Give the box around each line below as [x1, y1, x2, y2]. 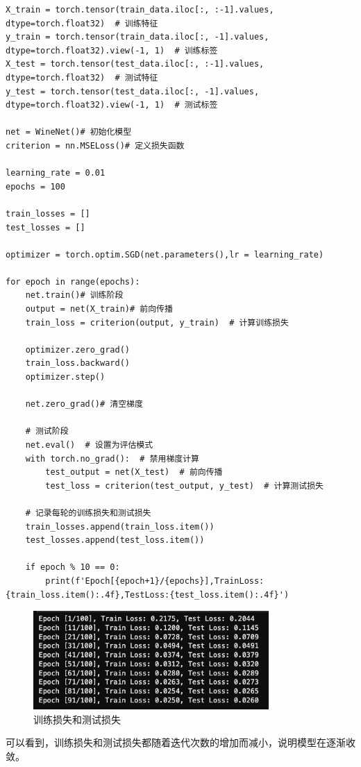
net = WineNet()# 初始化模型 [6, 127, 132, 137]
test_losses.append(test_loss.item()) [25, 535, 205, 546]
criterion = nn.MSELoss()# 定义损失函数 [6, 140, 185, 151]
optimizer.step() [25, 372, 106, 382]
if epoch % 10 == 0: [25, 562, 120, 573]
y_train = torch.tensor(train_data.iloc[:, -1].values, [6, 32, 269, 42]
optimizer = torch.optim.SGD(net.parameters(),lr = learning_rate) [6, 249, 324, 260]
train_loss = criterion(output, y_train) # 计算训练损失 [25, 317, 289, 328]
